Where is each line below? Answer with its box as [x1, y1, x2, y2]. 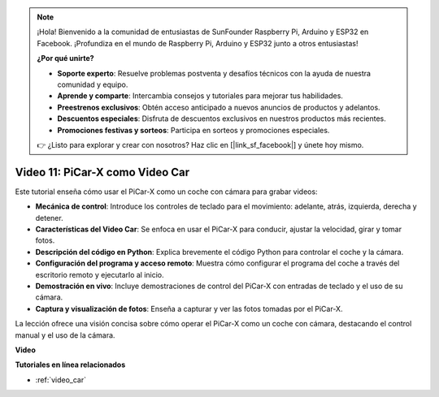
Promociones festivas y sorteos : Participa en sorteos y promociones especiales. [57, 125, 330, 135]
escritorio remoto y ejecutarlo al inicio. [35, 270, 164, 279]
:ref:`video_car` [35, 374, 87, 385]
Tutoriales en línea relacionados [15, 360, 126, 369]
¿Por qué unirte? [37, 54, 94, 63]
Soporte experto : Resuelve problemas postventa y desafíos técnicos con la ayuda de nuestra [57, 68, 372, 78]
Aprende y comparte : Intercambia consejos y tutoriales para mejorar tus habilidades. [57, 91, 343, 101]
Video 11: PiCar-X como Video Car [15, 165, 190, 179]
